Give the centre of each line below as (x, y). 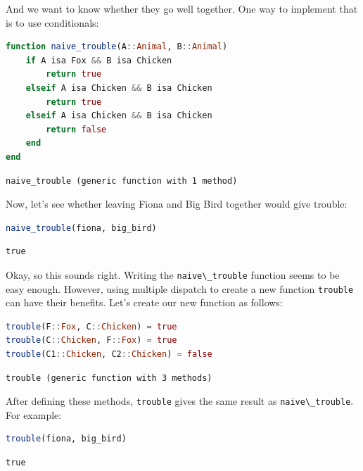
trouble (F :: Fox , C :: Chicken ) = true (91, 326)
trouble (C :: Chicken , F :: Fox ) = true (91, 340)
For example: (34, 414)
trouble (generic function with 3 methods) (109, 378)
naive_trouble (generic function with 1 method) (122, 181)
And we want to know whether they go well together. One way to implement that (182, 8)
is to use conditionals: (52, 22)
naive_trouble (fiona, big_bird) (81, 228)
